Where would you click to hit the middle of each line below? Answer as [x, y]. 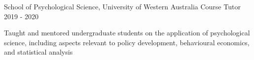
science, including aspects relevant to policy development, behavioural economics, [127, 42]
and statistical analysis [38, 52]
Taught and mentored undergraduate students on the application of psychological [127, 33]
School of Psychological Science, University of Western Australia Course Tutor [122, 6]
